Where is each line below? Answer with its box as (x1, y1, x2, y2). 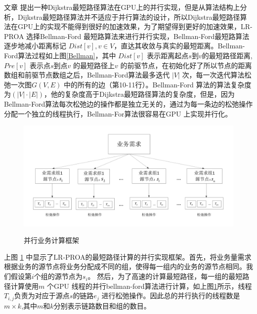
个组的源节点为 (34, 271, 83, 281)
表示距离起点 (147, 50, 189, 60)
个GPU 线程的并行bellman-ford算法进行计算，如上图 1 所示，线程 (46, 280, 252, 291)
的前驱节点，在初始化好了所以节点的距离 (120, 60, 252, 70)
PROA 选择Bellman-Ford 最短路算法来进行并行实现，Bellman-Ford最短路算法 (4, 31, 250, 41)
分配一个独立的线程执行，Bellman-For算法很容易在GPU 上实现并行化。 (4, 108, 232, 118)
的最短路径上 (73, 60, 115, 70)
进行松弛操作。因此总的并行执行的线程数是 (101, 290, 240, 301)
